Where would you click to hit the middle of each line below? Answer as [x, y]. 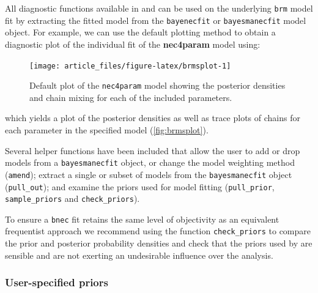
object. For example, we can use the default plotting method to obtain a [140, 32]
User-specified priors [57, 282]
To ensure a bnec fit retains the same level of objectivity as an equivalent [142, 219]
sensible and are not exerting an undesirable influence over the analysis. [139, 255]
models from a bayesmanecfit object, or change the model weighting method [150, 162]
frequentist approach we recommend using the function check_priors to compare [158, 231]
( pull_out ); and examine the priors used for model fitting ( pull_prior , [140, 186]
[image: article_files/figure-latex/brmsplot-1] [130, 66]
